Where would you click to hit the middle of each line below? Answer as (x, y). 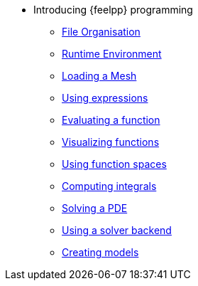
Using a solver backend (117, 230)
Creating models (100, 252)
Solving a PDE (95, 208)
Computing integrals (109, 186)
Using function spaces (114, 164)
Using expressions (105, 98)
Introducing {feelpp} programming (113, 10)
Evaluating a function (111, 120)
